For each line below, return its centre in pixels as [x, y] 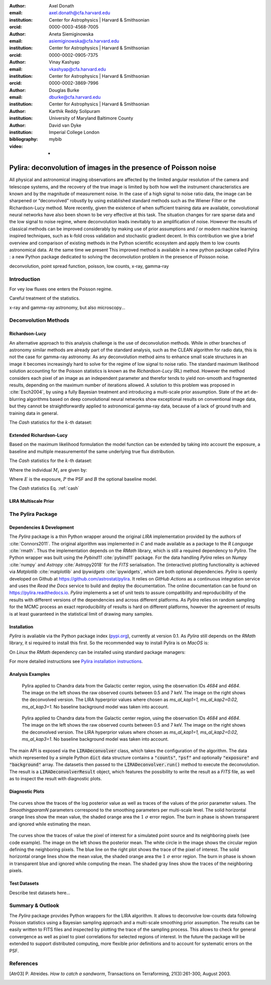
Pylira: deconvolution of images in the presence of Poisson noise [113, 168]
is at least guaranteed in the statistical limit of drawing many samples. [81, 614]
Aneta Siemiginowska [71, 34]
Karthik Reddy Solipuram [75, 111]
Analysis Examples [30, 674]
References [24, 963]
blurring [18, 399]
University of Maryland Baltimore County [91, 118]
